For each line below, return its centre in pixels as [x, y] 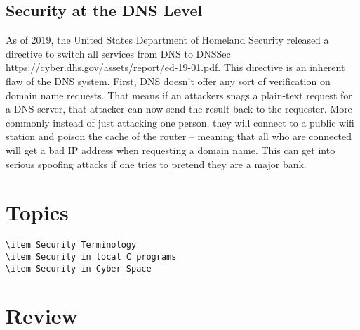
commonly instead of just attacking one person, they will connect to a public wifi [180, 122]
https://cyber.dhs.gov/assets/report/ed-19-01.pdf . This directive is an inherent [175, 67]
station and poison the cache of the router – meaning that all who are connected [179, 136]
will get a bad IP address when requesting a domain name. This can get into [171, 150]
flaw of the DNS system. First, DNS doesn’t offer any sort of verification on [168, 81]
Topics [37, 212]
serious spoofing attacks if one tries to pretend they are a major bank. [156, 164]
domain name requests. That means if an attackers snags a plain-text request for [179, 95]
